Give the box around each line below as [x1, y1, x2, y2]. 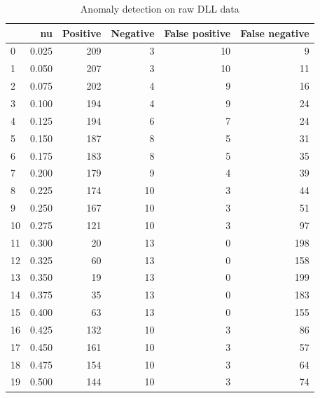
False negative [240, 25, 309, 40]
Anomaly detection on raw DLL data [80, 1, 239, 15]
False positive [164, 25, 231, 40]
